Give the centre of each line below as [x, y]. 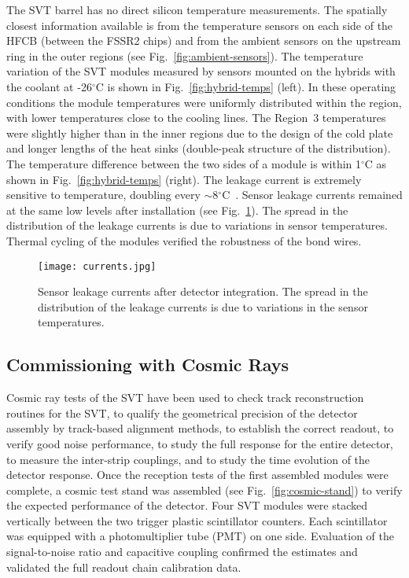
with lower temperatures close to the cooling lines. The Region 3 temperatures [196, 118]
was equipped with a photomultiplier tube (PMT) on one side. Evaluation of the [200, 536]
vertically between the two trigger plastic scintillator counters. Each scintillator [197, 520]
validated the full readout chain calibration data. [124, 567]
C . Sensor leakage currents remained [312, 195]
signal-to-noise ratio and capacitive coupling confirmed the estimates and [182, 552]
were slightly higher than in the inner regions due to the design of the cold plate [200, 133]
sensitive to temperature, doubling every [103, 195]
